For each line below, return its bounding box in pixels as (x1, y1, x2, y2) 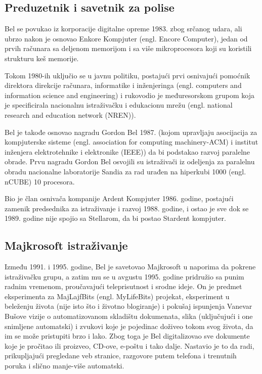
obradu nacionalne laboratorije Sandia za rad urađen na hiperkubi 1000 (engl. (5, 166, 246, 176)
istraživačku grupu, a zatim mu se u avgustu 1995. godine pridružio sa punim (5, 271, 244, 282)
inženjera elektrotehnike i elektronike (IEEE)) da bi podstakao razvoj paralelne (5, 146, 250, 157)
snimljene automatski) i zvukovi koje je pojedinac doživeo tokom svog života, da (5, 320, 253, 331)
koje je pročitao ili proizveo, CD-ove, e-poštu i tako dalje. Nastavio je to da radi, (5, 340, 254, 351)
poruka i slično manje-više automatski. (5, 360, 124, 371)
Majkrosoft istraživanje (5, 238, 128, 253)
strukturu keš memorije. (5, 53, 79, 63)
